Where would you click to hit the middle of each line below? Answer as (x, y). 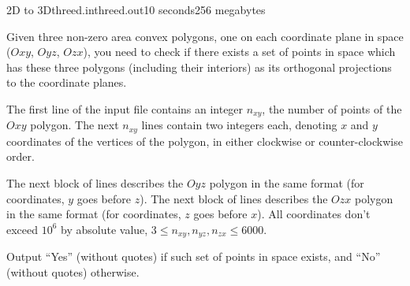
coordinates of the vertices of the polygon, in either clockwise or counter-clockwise (205, 141)
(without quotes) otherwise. (73, 271)
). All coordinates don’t (314, 214)
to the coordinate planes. (67, 82)
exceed (22, 229)
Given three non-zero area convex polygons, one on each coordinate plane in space (205, 36)
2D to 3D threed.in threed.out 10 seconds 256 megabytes (136, 9)
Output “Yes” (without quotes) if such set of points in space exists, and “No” (194, 256)
